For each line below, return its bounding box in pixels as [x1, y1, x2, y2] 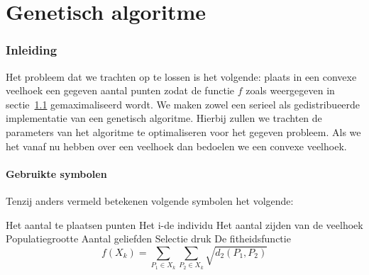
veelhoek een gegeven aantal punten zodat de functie [6, 83, 234, 98]
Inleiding [6, 41, 57, 59]
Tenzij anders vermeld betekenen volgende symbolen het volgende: [6, 193, 294, 208]
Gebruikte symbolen [6, 166, 107, 181]
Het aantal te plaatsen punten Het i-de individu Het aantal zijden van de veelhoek [6, 217, 363, 232]
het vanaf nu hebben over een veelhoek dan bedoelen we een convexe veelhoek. [6, 138, 347, 153]
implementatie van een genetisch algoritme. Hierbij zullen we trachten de [6, 111, 322, 125]
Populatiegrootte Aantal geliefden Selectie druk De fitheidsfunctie [6, 231, 291, 246]
